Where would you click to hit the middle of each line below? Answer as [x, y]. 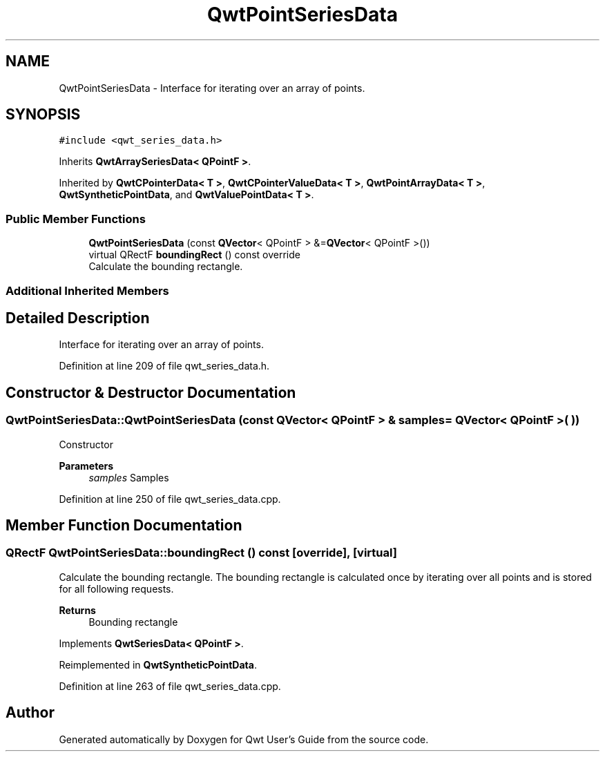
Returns [77, 610]
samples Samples [129, 477]
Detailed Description [78, 318]
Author [30, 713]
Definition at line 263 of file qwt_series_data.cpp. [170, 686]
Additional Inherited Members [87, 290]
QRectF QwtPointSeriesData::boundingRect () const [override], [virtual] [201, 553]
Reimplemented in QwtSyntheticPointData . [158, 664]
